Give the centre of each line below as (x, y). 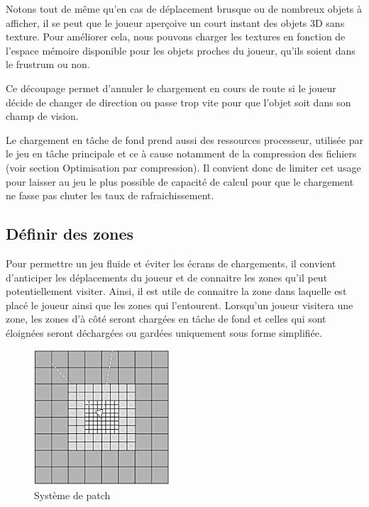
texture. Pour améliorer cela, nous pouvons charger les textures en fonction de (176, 37)
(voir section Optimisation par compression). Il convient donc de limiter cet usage (183, 167)
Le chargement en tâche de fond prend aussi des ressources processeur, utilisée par (184, 139)
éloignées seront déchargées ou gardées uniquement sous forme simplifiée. (164, 332)
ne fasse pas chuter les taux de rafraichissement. (110, 195)
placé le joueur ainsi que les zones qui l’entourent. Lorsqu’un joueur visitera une (180, 305)
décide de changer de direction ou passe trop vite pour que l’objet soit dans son (178, 102)
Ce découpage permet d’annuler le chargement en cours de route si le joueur (171, 88)
